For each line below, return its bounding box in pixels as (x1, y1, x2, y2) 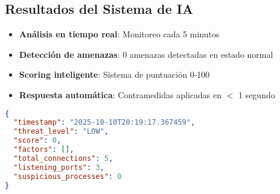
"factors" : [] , (13, 145, 74, 154)
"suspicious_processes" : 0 (13, 172, 122, 181)
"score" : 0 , (13, 136, 62, 145)
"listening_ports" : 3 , (13, 163, 104, 172)
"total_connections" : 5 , (13, 154, 113, 163)
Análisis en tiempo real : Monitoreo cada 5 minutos (19, 28, 220, 40)
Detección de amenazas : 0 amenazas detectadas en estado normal (19, 48, 273, 60)
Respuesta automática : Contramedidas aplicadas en (19, 88, 221, 101)
